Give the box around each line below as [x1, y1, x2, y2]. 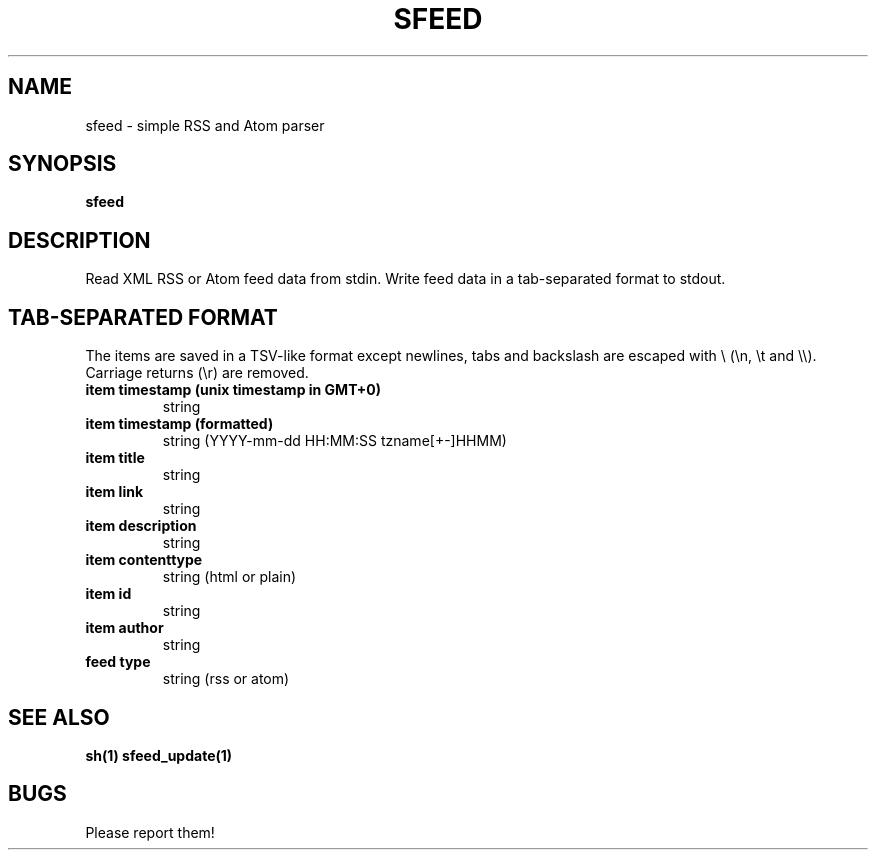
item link [85, 483, 144, 501]
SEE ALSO [8, 704, 110, 730]
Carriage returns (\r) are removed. [85, 364, 309, 382]
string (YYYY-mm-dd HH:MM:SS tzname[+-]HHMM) [162, 432, 507, 450]
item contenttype [85, 551, 203, 569]
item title [85, 449, 145, 467]
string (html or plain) [162, 568, 297, 586]
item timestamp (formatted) [85, 415, 274, 433]
